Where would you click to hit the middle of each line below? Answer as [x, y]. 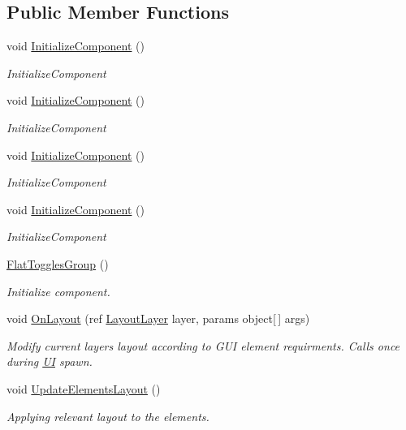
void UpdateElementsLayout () [84, 388]
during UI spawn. [50, 361]
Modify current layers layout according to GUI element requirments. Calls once [203, 345]
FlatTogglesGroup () [58, 263]
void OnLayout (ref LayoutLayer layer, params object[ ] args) [158, 318]
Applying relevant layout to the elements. [108, 416]
